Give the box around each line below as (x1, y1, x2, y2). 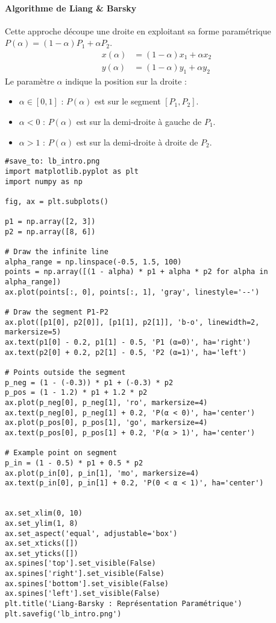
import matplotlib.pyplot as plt (5, 167, 139, 176)
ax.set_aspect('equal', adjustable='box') (5, 529, 178, 538)
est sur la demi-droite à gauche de (76, 115, 202, 128)
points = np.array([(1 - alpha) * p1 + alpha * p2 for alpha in (5, 267, 268, 276)
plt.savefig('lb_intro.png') (5, 609, 122, 618)
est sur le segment (95, 95, 161, 107)
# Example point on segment (5, 449, 118, 458)
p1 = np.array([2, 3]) (5, 217, 96, 226)
